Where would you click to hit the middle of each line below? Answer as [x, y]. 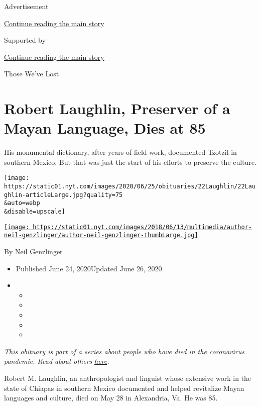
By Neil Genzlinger [33, 251]
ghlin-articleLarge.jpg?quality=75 [63, 195]
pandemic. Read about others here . [57, 361]
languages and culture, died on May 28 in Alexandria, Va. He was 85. [111, 398]
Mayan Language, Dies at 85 [105, 128]
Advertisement [26, 6]
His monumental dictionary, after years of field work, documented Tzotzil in [120, 152]
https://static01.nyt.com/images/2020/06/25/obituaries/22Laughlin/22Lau [130, 187]
